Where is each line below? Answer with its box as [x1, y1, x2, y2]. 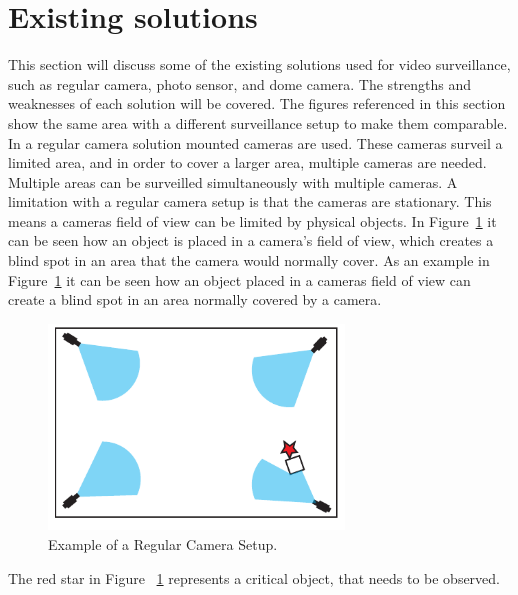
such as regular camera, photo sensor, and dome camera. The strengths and [8, 73, 472, 94]
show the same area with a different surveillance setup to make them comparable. [8, 112, 508, 133]
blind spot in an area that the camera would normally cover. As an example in [8, 250, 490, 271]
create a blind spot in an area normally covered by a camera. [8, 289, 382, 310]
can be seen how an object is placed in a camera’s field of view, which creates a [8, 230, 494, 251]
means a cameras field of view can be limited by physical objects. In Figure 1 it [8, 210, 497, 231]
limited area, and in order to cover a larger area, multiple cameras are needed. [8, 152, 487, 173]
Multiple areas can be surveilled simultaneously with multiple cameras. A [8, 171, 458, 192]
